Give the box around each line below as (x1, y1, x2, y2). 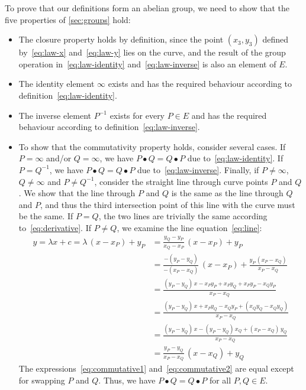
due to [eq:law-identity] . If (187, 152, 284, 164)
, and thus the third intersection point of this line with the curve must (40, 198, 295, 210)
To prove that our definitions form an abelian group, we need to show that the (5, 2, 289, 14)
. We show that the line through (18, 187, 136, 199)
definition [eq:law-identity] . (18, 89, 117, 101)
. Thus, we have (98, 373, 156, 386)
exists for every (109, 109, 165, 121)
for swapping (18, 373, 65, 386)
